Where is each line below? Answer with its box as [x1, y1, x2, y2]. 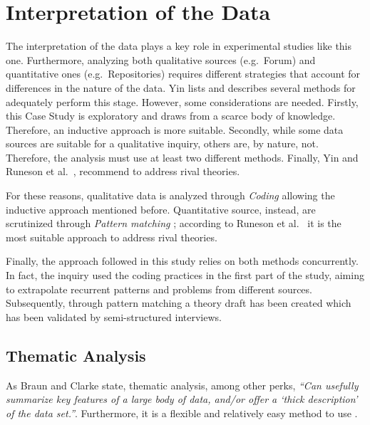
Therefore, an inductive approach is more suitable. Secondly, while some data [6, 122, 344, 137]
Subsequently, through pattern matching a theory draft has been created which [6, 295, 351, 310]
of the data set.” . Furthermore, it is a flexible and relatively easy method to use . [6, 405, 358, 420]
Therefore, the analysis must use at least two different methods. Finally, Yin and [6, 149, 359, 164]
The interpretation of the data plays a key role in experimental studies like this [6, 38, 352, 53]
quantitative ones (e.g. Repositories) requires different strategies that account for [6, 66, 361, 81]
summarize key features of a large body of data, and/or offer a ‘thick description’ [6, 392, 358, 406]
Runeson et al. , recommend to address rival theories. [6, 164, 240, 179]
